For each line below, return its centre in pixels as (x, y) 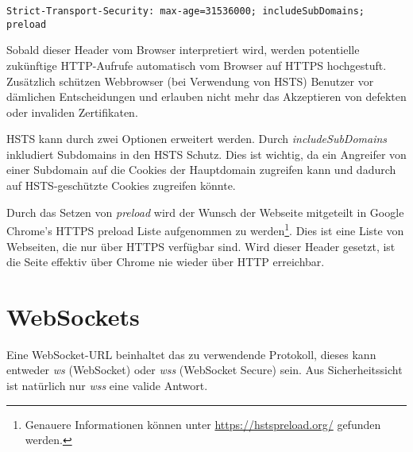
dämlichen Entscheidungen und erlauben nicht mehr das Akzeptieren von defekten (206, 97)
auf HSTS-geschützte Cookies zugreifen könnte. (121, 185)
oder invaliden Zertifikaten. (72, 112)
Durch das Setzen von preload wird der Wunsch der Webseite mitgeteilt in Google (205, 212)
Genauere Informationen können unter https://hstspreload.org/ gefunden (203, 424)
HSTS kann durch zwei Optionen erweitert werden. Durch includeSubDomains (197, 139)
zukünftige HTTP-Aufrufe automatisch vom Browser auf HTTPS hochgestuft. (197, 65)
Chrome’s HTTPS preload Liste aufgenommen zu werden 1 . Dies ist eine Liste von (205, 229)
